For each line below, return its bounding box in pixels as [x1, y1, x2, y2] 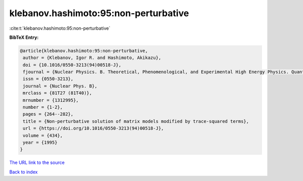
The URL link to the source [9, 159, 65, 166]
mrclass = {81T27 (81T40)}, [23, 90, 92, 96]
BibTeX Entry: [9, 34, 39, 40]
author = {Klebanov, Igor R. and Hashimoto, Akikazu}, [23, 55, 162, 61]
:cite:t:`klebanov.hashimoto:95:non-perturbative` [9, 25, 111, 31]
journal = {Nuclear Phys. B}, [23, 83, 98, 89]
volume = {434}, [23, 133, 63, 138]
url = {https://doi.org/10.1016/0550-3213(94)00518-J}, [23, 126, 164, 131]
